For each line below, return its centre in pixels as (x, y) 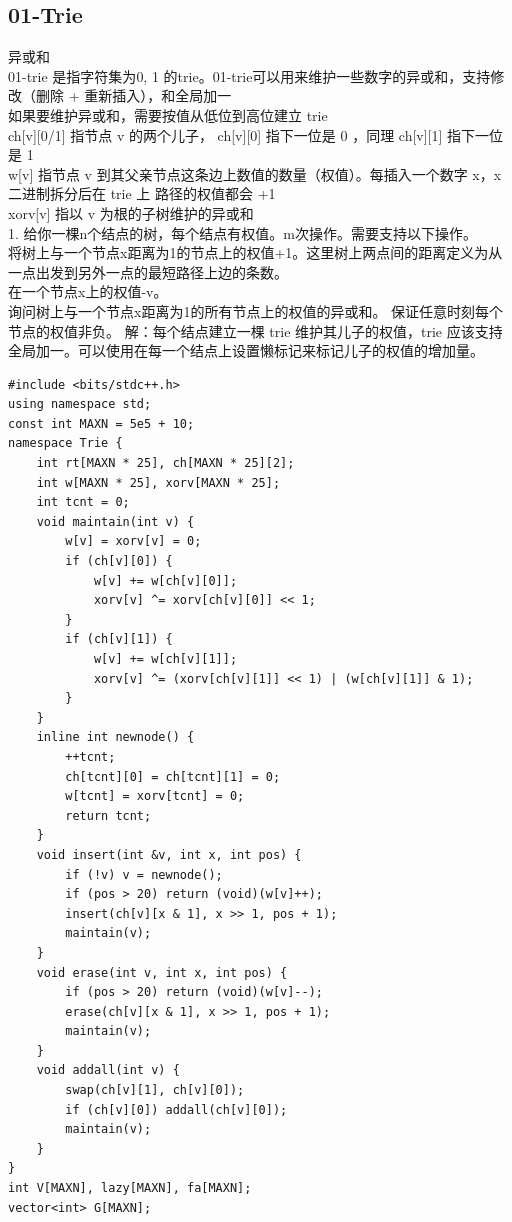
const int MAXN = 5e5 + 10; (101, 423)
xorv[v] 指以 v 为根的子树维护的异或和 (131, 212)
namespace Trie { (65, 443)
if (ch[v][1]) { (119, 639)
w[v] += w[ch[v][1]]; (165, 659)
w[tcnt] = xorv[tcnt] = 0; (155, 796)
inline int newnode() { (115, 737)
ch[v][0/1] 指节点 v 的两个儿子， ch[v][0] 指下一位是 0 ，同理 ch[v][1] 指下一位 (256, 134)
